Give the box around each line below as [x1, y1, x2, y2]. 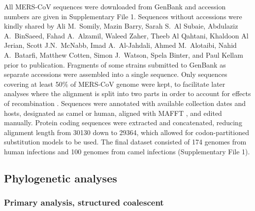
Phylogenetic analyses [4, 170, 117, 185]
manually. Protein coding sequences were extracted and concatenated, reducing [4, 117, 242, 128]
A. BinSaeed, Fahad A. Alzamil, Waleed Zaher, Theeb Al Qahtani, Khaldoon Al [4, 30, 249, 40]
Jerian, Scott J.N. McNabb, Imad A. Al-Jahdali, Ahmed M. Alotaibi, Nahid [4, 40, 237, 50]
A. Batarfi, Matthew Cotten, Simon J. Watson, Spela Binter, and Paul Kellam [4, 49, 243, 60]
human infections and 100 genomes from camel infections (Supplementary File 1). [4, 146, 250, 156]
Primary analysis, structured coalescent [4, 196, 164, 209]
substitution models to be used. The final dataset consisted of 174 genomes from [4, 137, 247, 147]
